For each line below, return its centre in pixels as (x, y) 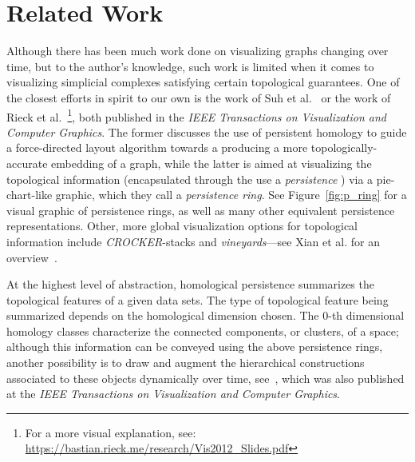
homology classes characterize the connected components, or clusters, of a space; (203, 331)
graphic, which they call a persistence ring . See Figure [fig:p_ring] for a (231, 195)
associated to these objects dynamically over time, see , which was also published (206, 378)
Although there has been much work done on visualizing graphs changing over (198, 51)
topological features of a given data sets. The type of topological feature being (198, 299)
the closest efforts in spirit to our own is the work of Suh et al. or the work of (199, 97)
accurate (27, 163)
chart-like (30, 195)
